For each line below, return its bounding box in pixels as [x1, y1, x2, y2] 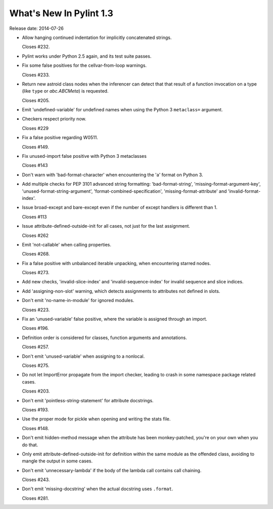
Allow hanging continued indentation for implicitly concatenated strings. [22, 34, 172, 40]
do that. [22, 442, 38, 448]
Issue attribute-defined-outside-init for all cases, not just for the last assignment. [22, 223, 191, 229]
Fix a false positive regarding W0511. [22, 135, 98, 141]
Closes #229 [22, 125, 49, 131]
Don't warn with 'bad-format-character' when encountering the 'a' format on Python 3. [22, 172, 203, 178]
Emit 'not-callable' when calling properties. [22, 241, 111, 247]
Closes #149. [22, 144, 49, 150]
